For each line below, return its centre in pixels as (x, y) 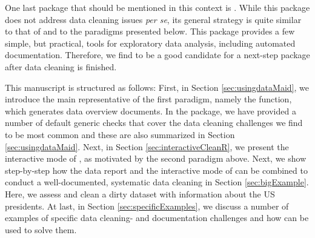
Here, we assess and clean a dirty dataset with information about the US (140, 193)
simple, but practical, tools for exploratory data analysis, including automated (150, 43)
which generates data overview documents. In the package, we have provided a (151, 111)
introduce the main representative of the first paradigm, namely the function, (148, 99)
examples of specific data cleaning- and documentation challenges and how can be (157, 218)
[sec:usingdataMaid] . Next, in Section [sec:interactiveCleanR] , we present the (147, 146)
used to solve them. (41, 229)
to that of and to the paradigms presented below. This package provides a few (150, 31)
